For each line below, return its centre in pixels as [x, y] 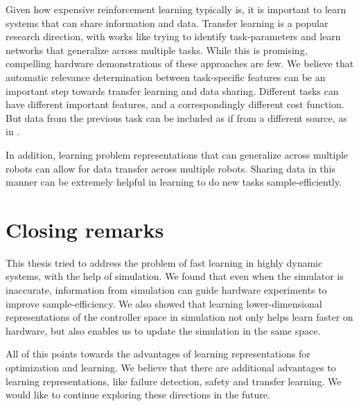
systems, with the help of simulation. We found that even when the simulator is [175, 276]
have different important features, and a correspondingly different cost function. [175, 104]
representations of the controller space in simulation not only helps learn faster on [179, 317]
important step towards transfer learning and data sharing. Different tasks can [172, 90]
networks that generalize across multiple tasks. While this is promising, [157, 50]
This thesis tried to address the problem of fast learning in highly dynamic [164, 262]
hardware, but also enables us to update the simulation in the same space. [163, 330]
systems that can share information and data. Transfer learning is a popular [167, 23]
